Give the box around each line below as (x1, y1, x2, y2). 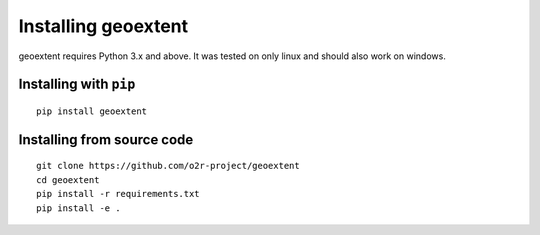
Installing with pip (18, 76, 136, 93)
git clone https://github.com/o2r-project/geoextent (36, 160, 300, 172)
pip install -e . (36, 202, 121, 214)
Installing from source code (18, 131, 194, 148)
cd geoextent (36, 174, 100, 185)
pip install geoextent (36, 105, 148, 117)
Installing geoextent (18, 15, 189, 37)
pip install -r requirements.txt (36, 188, 200, 200)
